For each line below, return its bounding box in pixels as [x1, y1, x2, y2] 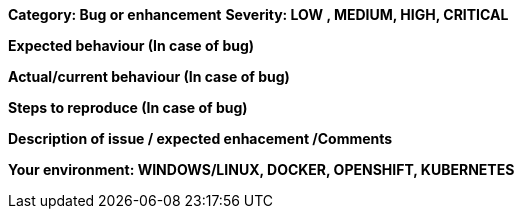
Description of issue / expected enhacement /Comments [8, 130, 393, 147]
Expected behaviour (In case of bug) [8, 37, 255, 54]
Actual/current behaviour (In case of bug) [8, 68, 290, 85]
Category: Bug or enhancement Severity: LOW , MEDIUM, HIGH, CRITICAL [8, 6, 509, 23]
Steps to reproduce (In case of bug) [8, 99, 248, 116]
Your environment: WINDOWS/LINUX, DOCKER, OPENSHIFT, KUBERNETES [8, 161, 515, 178]
